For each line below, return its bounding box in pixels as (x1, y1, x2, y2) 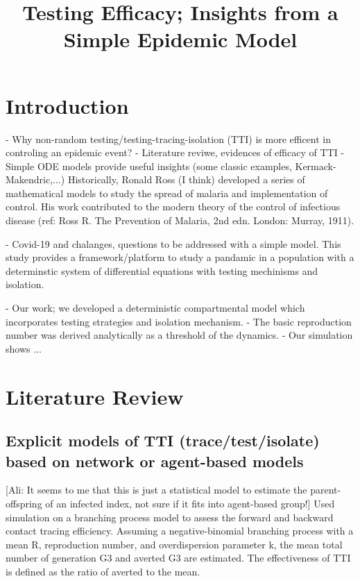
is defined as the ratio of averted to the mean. (6, 564, 200, 578)
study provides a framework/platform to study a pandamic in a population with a (6, 250, 354, 264)
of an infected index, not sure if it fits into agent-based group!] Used (45, 496, 335, 510)
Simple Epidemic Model (63, 25, 298, 53)
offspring (6, 496, 42, 510)
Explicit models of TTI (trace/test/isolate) (6, 430, 320, 451)
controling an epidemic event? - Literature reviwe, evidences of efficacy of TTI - (6, 145, 345, 160)
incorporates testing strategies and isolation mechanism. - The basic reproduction (6, 314, 352, 328)
